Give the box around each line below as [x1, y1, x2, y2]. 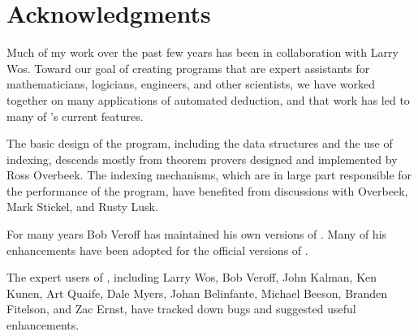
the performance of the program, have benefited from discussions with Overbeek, [6, 182, 408, 199]
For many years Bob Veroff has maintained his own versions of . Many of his [6, 226, 387, 243]
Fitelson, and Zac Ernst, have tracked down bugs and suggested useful [6, 300, 356, 317]
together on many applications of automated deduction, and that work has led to [6, 91, 410, 108]
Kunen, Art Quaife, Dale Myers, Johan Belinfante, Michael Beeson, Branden [6, 284, 388, 301]
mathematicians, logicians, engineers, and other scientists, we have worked [6, 75, 375, 93]
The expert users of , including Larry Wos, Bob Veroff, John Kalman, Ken [6, 269, 377, 286]
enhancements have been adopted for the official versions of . [6, 241, 308, 258]
